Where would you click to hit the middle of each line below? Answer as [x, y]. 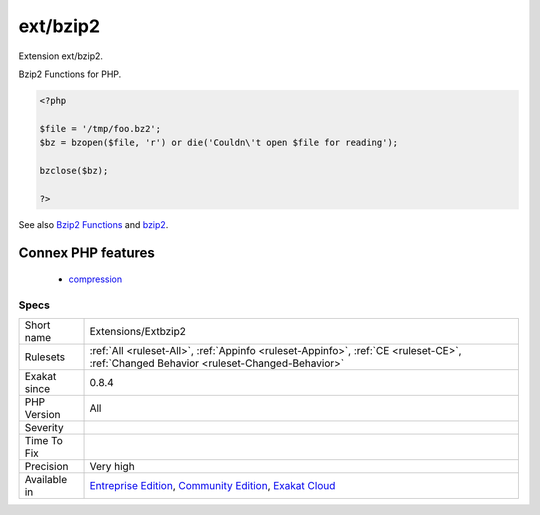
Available [46, 480]
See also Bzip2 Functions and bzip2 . [93, 224]
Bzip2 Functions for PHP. [70, 74]
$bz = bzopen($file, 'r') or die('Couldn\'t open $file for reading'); [219, 143]
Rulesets [44, 357]
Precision [46, 467]
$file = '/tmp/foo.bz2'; [100, 128]
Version [42, 415]
